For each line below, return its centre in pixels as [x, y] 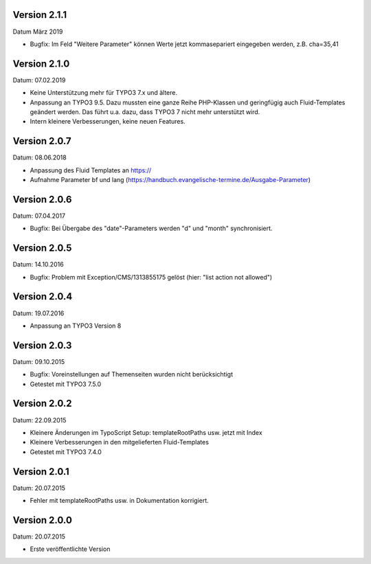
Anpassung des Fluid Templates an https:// [90, 170]
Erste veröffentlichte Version [70, 549]
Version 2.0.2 [42, 404]
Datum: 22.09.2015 [40, 420]
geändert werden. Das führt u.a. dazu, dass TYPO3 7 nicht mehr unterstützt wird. [145, 112]
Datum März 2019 [38, 32]
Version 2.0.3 [42, 345]
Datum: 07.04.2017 [39, 216]
